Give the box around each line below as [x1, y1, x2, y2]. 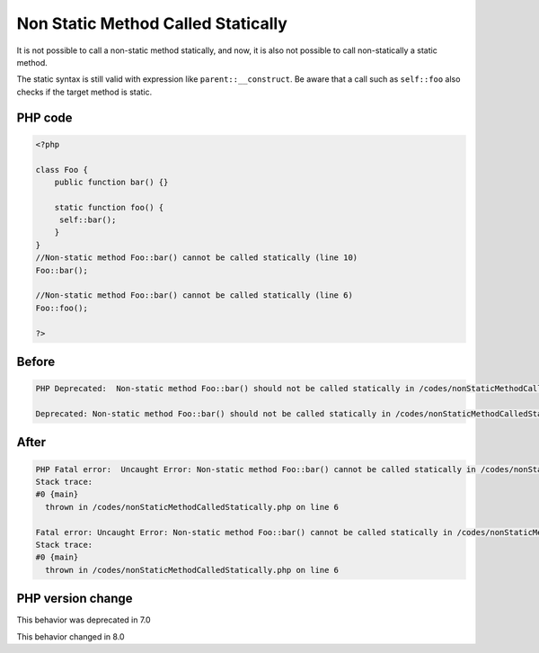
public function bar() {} [54, 176, 169, 187]
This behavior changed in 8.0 [16, 631, 125, 642]
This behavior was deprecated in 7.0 [16, 614, 152, 625]
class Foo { [35, 165, 89, 174]
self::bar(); [58, 215, 117, 225]
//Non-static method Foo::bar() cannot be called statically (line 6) [35, 291, 354, 300]
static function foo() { [54, 202, 164, 212]
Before [16, 353, 56, 369]
